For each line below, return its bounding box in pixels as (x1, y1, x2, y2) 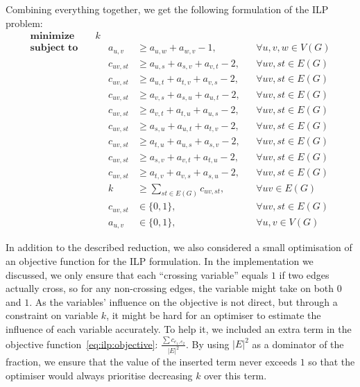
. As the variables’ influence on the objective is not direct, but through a (29, 294, 338, 309)
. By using (185, 336, 230, 351)
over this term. (204, 368, 267, 382)
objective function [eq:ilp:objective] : (6, 336, 158, 351)
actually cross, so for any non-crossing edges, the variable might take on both (6, 281, 334, 295)
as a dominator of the (252, 336, 344, 351)
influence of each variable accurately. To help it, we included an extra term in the (6, 322, 352, 336)
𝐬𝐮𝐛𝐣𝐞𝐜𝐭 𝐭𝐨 (30, 43, 78, 53)
